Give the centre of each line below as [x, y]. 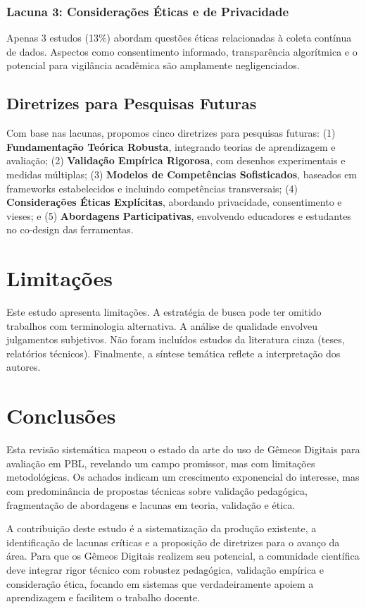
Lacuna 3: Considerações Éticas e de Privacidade [148, 11]
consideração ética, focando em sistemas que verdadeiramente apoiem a [160, 583]
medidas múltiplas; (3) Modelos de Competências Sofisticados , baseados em [182, 174]
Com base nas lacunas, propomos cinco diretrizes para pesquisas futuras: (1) [171, 133]
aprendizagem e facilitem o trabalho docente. [103, 597]
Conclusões [61, 416]
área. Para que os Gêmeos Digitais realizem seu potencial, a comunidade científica [183, 556]
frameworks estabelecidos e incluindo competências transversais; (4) [152, 188]
